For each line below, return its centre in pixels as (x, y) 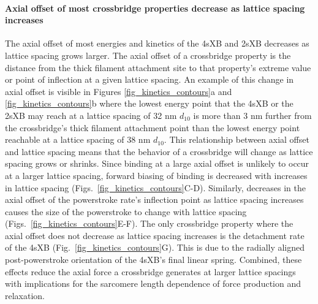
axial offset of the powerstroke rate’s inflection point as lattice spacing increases (154, 199)
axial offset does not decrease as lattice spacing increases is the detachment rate (155, 235)
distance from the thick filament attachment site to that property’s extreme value (158, 67)
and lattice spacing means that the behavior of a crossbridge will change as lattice (159, 151)
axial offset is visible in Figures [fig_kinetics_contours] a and (119, 91)
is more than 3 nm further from (252, 115)
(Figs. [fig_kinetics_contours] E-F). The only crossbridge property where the (149, 223)
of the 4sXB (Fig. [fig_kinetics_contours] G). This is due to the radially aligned (155, 247)
